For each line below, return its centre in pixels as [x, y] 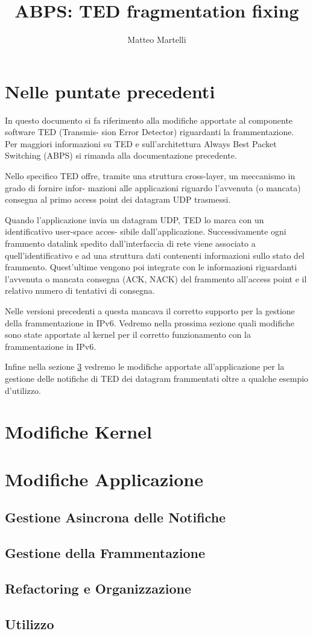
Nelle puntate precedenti [110, 91]
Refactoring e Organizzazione [98, 588]
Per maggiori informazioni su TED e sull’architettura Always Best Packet [141, 143]
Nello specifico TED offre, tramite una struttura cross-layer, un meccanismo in [150, 176]
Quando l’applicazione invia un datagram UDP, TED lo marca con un [134, 219]
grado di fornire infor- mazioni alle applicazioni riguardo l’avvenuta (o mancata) [153, 187]
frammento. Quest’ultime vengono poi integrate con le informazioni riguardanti [151, 267]
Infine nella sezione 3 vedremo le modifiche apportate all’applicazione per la [145, 366]
